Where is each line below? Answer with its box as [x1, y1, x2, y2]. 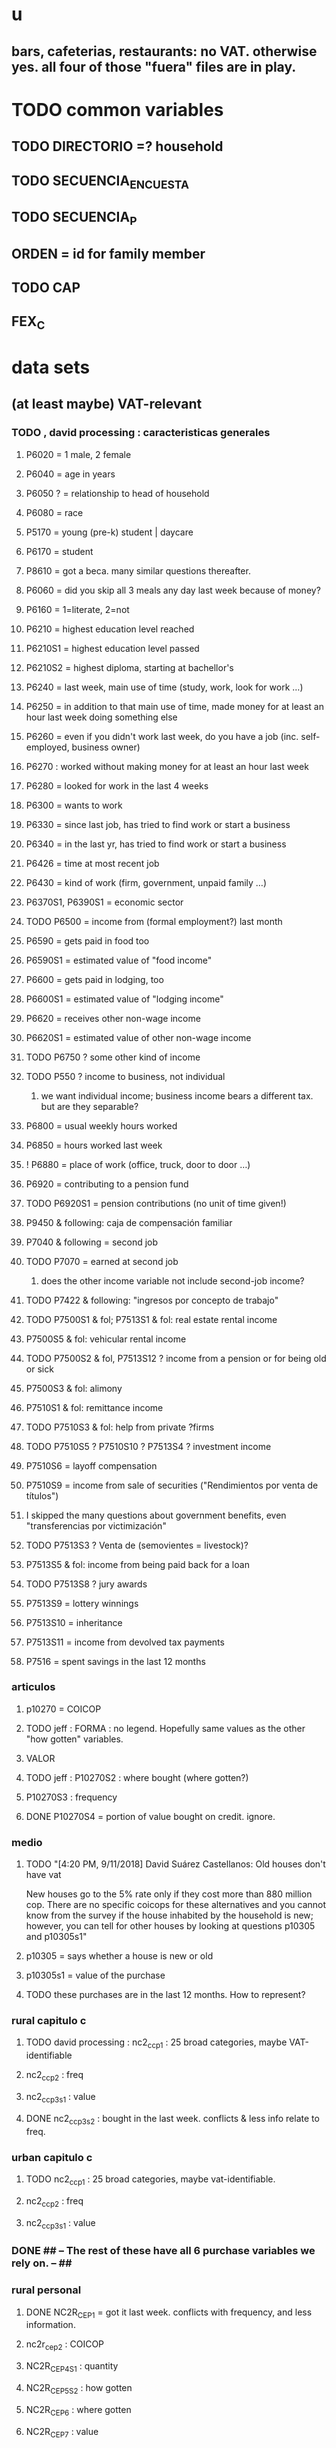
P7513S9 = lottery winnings [25, 1597, 139, 1609]
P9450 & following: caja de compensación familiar [25, 1216, 233, 1228]
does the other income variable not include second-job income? [40, 1274, 305, 1287]
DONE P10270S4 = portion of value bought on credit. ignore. [25, 1810, 276, 1822]
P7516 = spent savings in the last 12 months [25, 1655, 206, 1667]
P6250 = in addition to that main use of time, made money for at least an [25, 700, 324, 712]
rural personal [11, 2283, 82, 2297]
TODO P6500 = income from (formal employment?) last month [25, 915, 283, 927]
